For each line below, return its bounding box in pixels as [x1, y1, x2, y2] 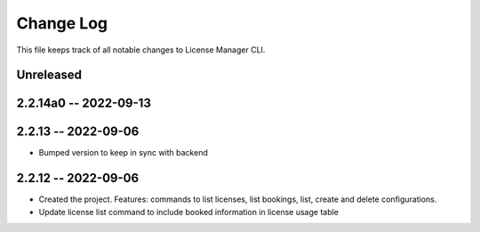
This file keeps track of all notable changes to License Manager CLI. [16, 44, 266, 55]
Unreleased [16, 68, 83, 83]
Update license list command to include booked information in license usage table [38, 206, 340, 217]
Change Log [16, 13, 108, 33]
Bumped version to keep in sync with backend [38, 148, 208, 158]
